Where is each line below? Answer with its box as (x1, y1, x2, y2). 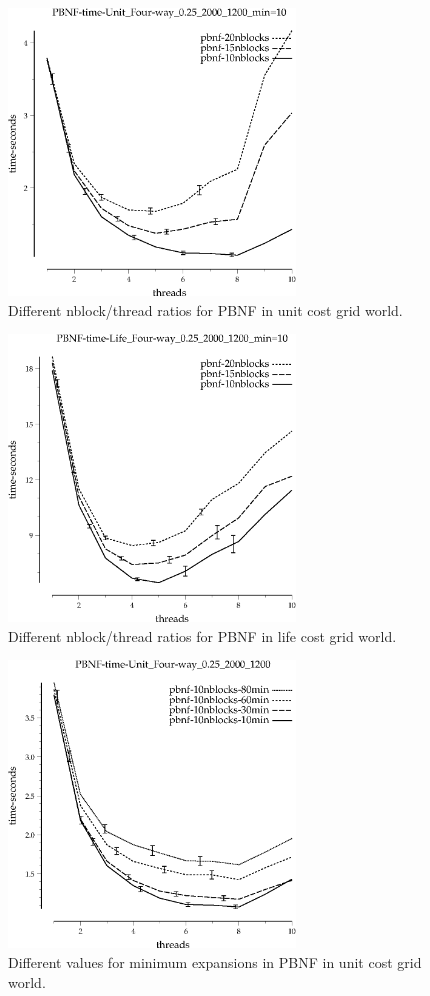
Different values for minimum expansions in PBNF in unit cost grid (8, 951, 422, 972)
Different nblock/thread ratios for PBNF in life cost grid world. (8, 625, 397, 646)
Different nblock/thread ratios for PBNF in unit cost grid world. (8, 299, 403, 320)
